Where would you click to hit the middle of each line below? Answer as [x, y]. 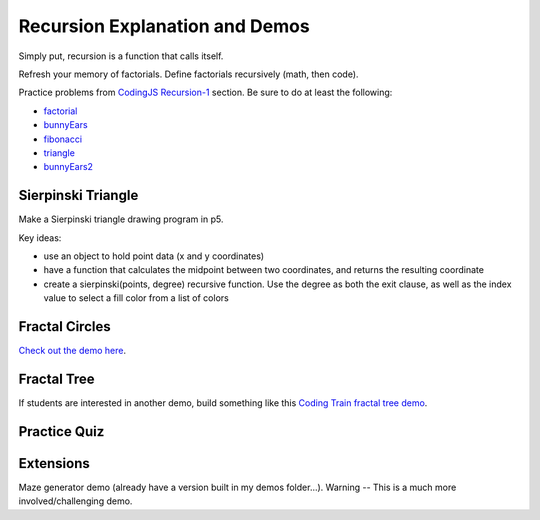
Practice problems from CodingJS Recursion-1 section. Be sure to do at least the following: [205, 92]
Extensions [54, 463]
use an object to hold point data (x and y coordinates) [154, 256]
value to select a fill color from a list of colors [136, 298]
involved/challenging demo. [75, 501]
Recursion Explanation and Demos [164, 26]
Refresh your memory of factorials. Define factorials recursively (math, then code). [188, 74]
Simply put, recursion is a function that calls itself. [121, 56]
